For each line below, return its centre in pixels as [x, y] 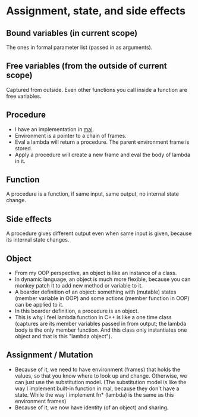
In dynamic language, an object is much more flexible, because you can [103, 279]
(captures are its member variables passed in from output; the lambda [100, 324]
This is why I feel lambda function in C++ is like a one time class [93, 317]
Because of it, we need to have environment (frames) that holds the [98, 369]
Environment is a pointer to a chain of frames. [70, 135]
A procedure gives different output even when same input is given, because [99, 233]
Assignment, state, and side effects [96, 11]
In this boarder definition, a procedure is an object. [77, 311]
